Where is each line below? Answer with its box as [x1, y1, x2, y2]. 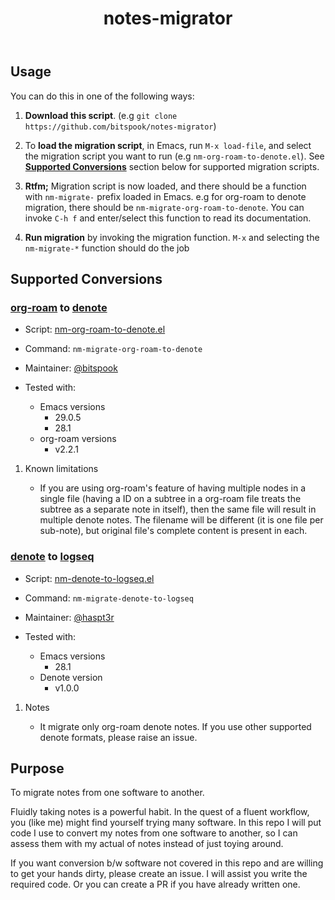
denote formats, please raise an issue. [39, 731, 198, 743]
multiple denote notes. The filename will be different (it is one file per [39, 514, 324, 526]
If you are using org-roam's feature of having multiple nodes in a [39, 482, 306, 494]
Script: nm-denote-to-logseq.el [24, 572, 155, 584]
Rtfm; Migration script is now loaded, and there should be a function [24, 180, 307, 192]
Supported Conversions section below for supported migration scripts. [24, 160, 320, 172]
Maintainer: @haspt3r [24, 611, 115, 623]
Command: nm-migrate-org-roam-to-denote [24, 343, 203, 355]
